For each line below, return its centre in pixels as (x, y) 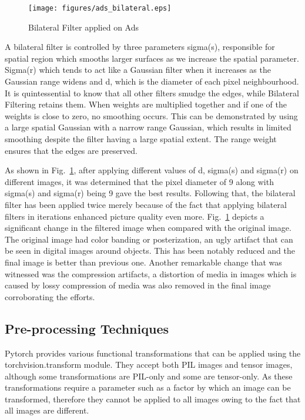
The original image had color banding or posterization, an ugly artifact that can (149, 239)
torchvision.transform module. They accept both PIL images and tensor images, (149, 364)
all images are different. (47, 410)
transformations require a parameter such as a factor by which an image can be (148, 387)
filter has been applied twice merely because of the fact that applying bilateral (146, 204)
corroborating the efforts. (50, 296)
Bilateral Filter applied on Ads (84, 27)
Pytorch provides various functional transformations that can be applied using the (153, 353)
